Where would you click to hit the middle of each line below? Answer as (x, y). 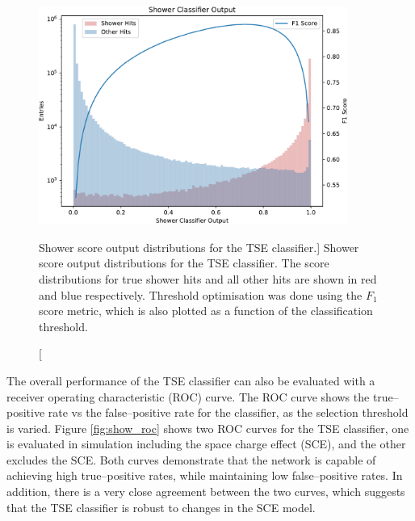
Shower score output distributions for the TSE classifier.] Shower (199, 247)
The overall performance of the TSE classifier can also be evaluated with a (191, 380)
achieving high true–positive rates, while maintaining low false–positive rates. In (205, 475)
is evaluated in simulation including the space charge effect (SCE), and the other (206, 444)
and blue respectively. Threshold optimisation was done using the (201, 294)
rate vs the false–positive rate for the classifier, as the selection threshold (228, 412)
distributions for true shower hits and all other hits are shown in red (208, 278)
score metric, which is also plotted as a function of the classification (206, 311)
